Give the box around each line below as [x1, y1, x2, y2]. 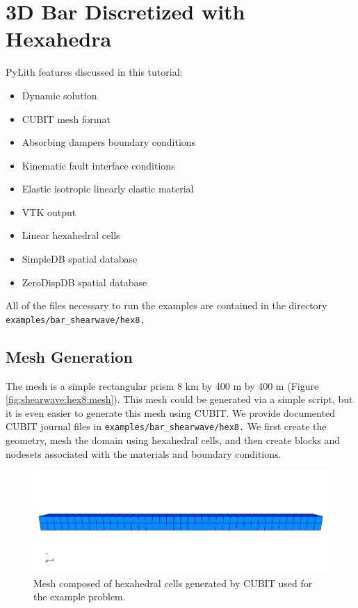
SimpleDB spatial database [22, 252, 138, 266]
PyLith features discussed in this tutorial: [6, 65, 183, 79]
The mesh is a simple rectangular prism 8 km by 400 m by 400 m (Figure [6, 378, 319, 393]
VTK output [22, 204, 76, 219]
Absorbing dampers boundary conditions [22, 135, 196, 149]
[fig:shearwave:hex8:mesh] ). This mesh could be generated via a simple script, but [6, 392, 353, 406]
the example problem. [33, 589, 126, 604]
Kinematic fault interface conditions [22, 158, 175, 172]
